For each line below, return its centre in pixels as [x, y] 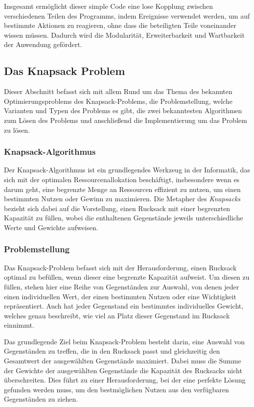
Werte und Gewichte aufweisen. [51, 227]
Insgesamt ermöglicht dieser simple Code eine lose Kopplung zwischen [109, 6]
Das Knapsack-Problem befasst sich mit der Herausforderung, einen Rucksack [120, 267]
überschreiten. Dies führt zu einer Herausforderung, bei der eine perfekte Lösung [125, 380]
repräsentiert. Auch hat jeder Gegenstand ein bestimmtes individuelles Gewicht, [124, 306]
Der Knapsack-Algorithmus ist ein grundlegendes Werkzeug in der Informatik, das [127, 170]
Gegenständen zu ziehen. [41, 399]
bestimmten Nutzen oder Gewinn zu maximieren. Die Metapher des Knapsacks [122, 199]
